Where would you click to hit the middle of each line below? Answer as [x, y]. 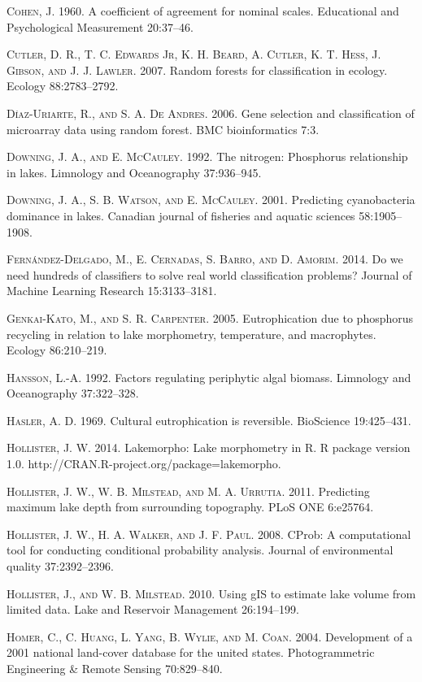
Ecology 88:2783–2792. [63, 86]
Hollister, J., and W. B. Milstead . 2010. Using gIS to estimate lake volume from [211, 593]
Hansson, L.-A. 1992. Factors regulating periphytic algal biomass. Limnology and [209, 377]
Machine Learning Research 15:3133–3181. [112, 291]
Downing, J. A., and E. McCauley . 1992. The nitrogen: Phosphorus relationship [207, 156]
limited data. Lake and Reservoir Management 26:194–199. [153, 609]
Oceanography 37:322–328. [73, 393]
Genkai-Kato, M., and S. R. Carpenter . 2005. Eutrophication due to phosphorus [210, 317]
